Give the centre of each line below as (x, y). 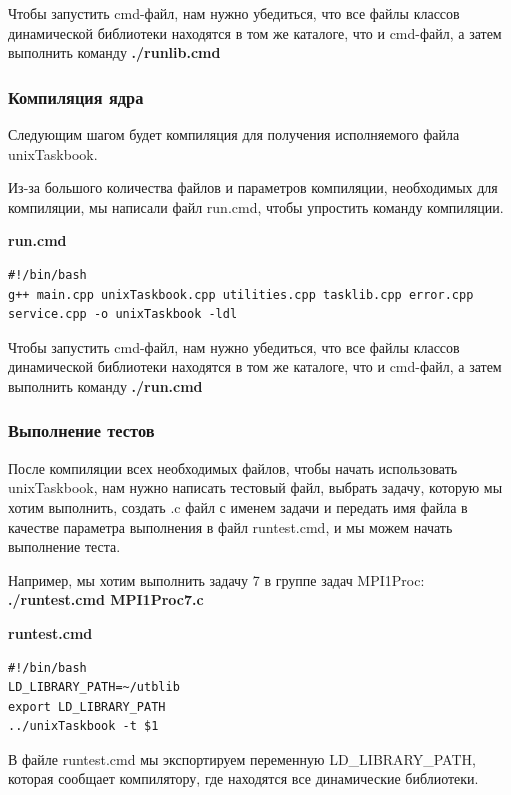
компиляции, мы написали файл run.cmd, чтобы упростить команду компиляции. (256, 206)
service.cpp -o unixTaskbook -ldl (123, 314)
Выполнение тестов (81, 430)
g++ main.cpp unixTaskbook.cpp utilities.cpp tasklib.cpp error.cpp (241, 294)
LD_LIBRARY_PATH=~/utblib (94, 687)
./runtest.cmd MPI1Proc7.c (106, 599)
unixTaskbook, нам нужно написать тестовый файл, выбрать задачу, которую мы (255, 487)
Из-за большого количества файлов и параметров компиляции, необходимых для (253, 187)
